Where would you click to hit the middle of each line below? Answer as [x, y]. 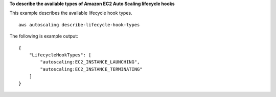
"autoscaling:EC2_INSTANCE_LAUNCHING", [90, 62]
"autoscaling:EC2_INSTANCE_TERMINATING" [91, 69]
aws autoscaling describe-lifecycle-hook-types [79, 25]
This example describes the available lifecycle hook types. [71, 13]
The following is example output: [44, 36]
